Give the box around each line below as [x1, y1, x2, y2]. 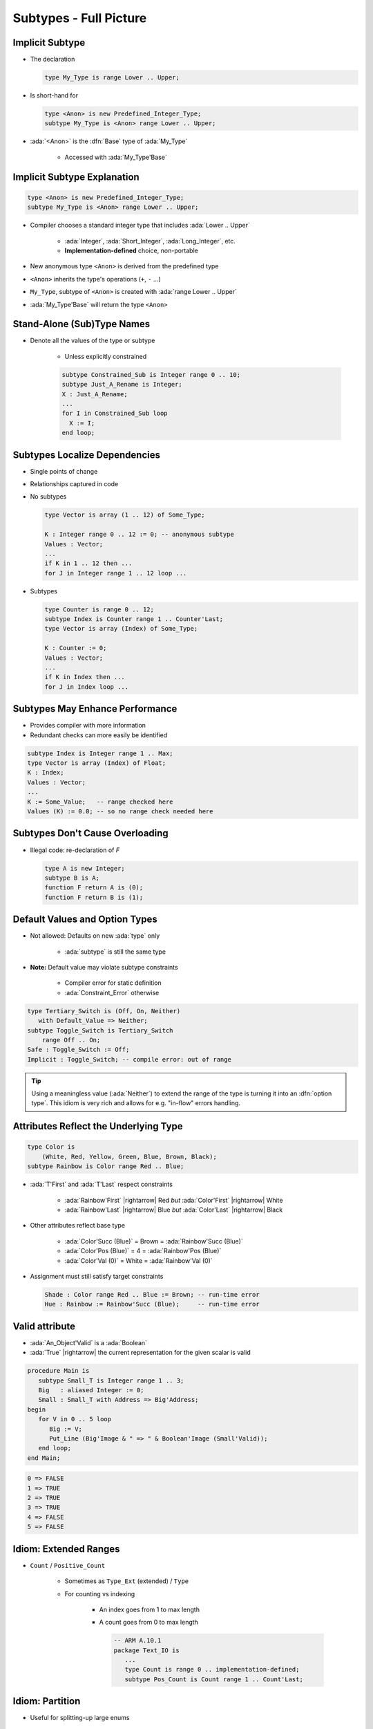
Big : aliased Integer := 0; [38, 1387, 144, 1394]
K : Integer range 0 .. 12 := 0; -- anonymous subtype [44, 530, 234, 539]
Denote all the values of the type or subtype [30, 336, 155, 345]
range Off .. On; [41, 1036, 101, 1044]
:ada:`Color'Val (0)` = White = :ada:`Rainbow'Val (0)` [64, 1256, 213, 1265]
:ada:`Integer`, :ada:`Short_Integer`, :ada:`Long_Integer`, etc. [64, 237, 236, 245]
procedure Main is [27, 1367, 90, 1375]
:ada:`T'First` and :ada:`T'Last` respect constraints [30, 1180, 173, 1189]
